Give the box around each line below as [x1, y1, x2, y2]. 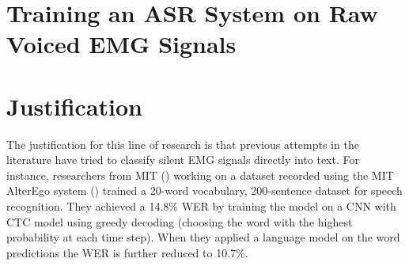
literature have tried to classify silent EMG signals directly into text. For [6, 151, 359, 168]
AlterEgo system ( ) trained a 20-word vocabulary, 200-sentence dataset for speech [6, 182, 403, 199]
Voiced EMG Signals [6, 28, 237, 60]
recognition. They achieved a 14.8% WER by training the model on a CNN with [6, 198, 396, 215]
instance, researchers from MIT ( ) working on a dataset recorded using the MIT [6, 166, 394, 183]
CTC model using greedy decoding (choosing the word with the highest [6, 213, 353, 230]
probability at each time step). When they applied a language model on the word [6, 229, 400, 245]
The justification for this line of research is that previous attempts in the [6, 135, 359, 152]
